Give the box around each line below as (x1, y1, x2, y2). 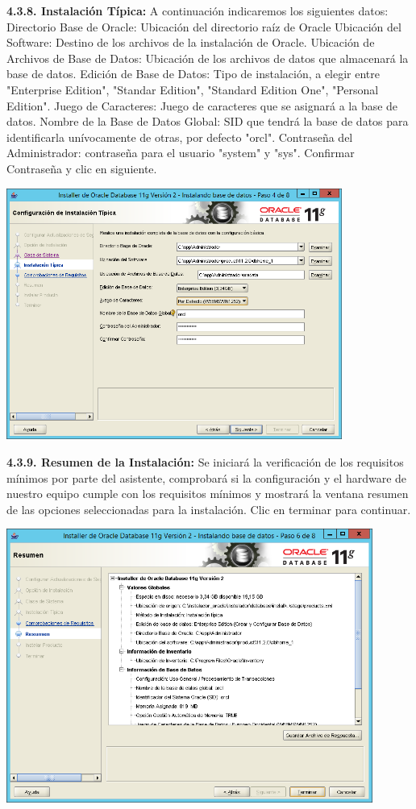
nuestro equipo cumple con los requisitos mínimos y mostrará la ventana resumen (6, 485, 409, 502)
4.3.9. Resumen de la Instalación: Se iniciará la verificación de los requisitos (6, 453, 404, 470)
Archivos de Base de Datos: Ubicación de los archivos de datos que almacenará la (6, 49, 409, 66)
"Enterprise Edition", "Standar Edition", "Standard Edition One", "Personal (6, 81, 379, 97)
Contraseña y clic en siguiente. (6, 160, 157, 176)
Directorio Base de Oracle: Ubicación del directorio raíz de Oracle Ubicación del (6, 18, 401, 35)
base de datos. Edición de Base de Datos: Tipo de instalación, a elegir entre (6, 65, 381, 82)
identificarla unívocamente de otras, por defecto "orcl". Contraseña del (6, 128, 353, 145)
